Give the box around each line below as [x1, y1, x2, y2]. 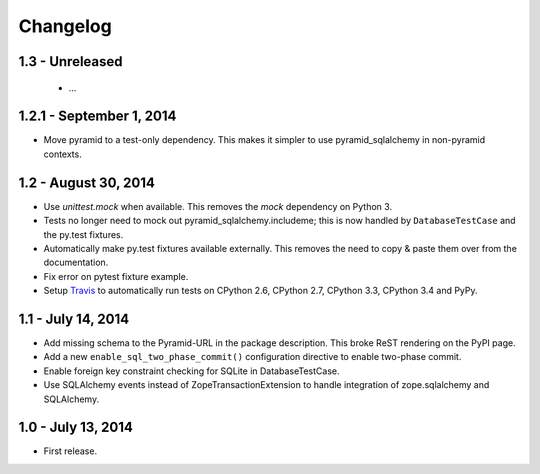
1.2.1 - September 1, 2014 [18, 108, 177, 125]
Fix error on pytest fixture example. [43, 270, 189, 282]
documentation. [43, 256, 109, 269]
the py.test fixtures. [43, 228, 124, 240]
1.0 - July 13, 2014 [18, 419, 134, 436]
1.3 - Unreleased [18, 53, 124, 70]
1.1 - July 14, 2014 [18, 310, 130, 327]
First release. [43, 445, 98, 457]
